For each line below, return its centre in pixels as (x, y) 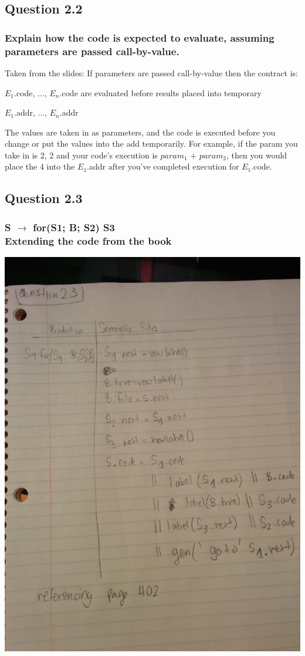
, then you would (257, 155)
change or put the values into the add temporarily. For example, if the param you (151, 143)
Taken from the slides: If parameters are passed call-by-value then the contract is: (151, 72)
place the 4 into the (40, 166)
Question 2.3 (44, 198)
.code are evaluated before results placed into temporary (160, 92)
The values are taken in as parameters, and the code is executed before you (140, 132)
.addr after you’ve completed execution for (163, 166)
